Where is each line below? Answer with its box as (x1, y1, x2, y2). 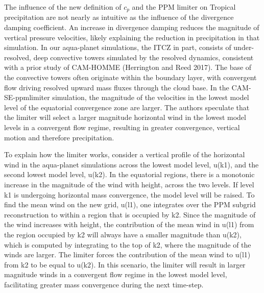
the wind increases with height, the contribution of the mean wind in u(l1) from (4, 219, 254, 230)
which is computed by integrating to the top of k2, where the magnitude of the (4, 239, 251, 250)
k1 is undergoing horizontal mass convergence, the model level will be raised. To (4, 189, 255, 200)
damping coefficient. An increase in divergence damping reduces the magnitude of (4, 22, 259, 33)
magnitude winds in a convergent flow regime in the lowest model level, (4, 269, 227, 280)
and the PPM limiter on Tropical (132, 2, 236, 12)
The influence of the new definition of (4, 2, 122, 12)
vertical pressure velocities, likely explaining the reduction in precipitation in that (4, 32, 260, 42)
